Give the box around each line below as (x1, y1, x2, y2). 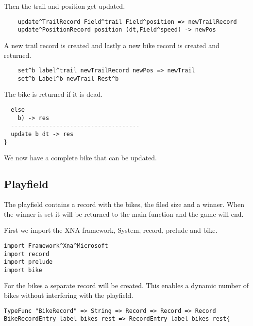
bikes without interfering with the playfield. (4, 290, 134, 300)
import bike (4, 266, 42, 274)
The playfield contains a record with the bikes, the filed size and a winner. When (4, 199, 245, 209)
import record (4, 250, 50, 257)
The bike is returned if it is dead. (4, 89, 102, 99)
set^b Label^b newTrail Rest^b (17, 75, 119, 82)
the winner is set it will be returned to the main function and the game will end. (4, 208, 244, 219)
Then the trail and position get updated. (4, 1, 125, 11)
